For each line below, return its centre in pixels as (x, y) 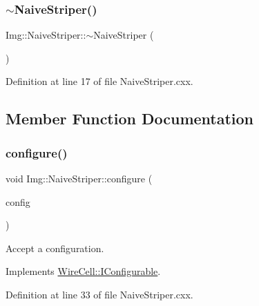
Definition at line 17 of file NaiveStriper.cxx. (99, 81)
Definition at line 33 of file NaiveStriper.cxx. (99, 294)
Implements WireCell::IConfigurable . (83, 271)
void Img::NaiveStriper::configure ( (79, 178)
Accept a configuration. (55, 248)
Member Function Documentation (130, 118)
